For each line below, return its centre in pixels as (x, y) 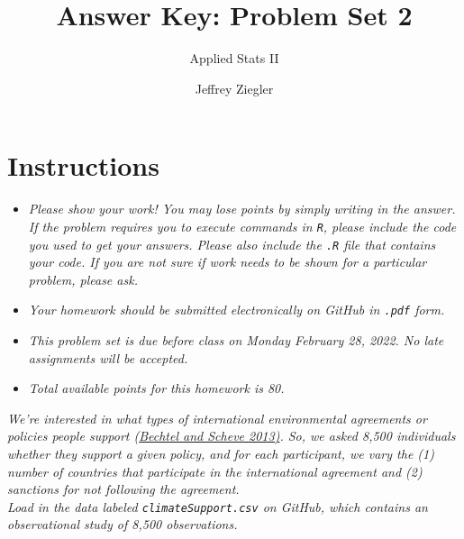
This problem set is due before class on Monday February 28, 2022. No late (236, 340)
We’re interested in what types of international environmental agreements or (217, 418)
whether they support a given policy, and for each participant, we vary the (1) (221, 453)
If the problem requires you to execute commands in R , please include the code (242, 226)
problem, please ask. (83, 279)
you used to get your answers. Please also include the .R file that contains (232, 244)
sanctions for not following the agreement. (123, 489)
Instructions (83, 165)
